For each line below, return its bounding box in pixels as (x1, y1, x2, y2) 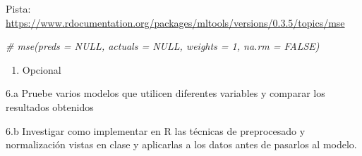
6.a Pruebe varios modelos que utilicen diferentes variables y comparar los (6, 86, 325, 100)
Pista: (6, 1, 31, 15)
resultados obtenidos (6, 99, 94, 114)
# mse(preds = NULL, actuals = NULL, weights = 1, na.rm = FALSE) (6, 39, 320, 53)
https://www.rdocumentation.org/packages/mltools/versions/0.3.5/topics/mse (6, 15, 345, 30)
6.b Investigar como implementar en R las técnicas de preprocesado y (6, 123, 306, 138)
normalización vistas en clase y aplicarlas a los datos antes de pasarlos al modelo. (6, 137, 357, 152)
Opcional (22, 62, 61, 77)
